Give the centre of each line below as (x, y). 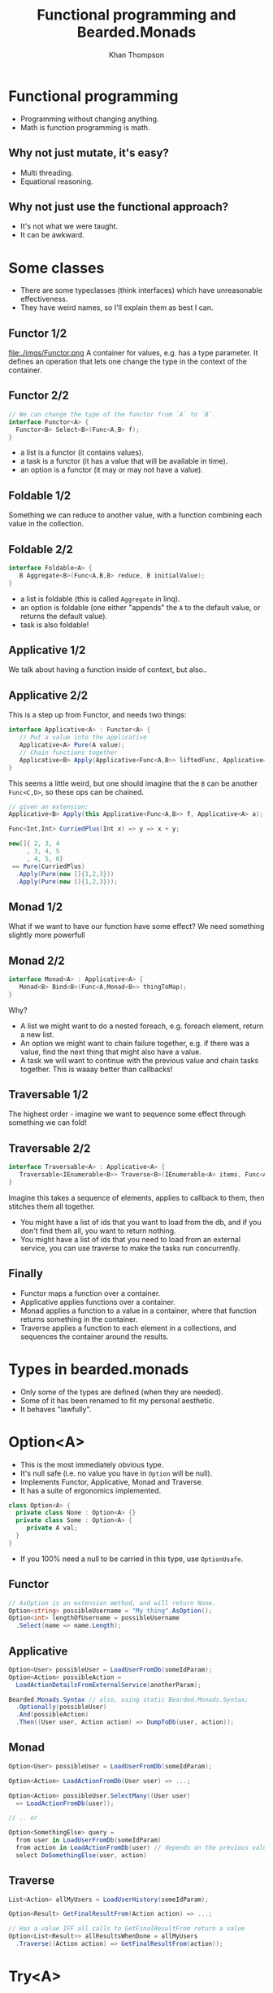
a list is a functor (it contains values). (82, 452)
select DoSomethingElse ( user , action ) (82, 1855)
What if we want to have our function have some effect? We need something (136, 927)
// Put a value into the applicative (83, 738)
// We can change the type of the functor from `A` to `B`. (113, 414)
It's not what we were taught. (69, 226)
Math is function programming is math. (85, 127)
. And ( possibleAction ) (52, 1715)
